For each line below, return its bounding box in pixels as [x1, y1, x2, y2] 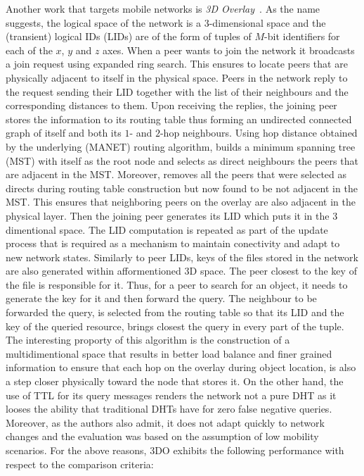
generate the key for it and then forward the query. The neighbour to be [6, 291, 317, 306]
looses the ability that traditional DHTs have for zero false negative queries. [6, 401, 332, 416]
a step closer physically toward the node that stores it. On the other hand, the [6, 374, 344, 389]
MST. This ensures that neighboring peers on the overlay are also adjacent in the [6, 194, 356, 209]
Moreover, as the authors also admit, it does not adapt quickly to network [6, 415, 325, 430]
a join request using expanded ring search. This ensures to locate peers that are [6, 56, 348, 71]
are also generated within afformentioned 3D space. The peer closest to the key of [6, 263, 357, 278]
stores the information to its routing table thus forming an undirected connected [6, 111, 352, 126]
